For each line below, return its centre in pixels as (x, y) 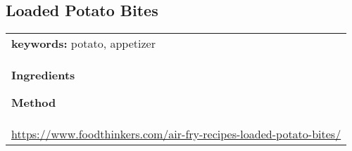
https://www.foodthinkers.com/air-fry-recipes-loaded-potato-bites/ (176, 134)
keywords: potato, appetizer (83, 44)
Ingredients (43, 75)
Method (34, 103)
